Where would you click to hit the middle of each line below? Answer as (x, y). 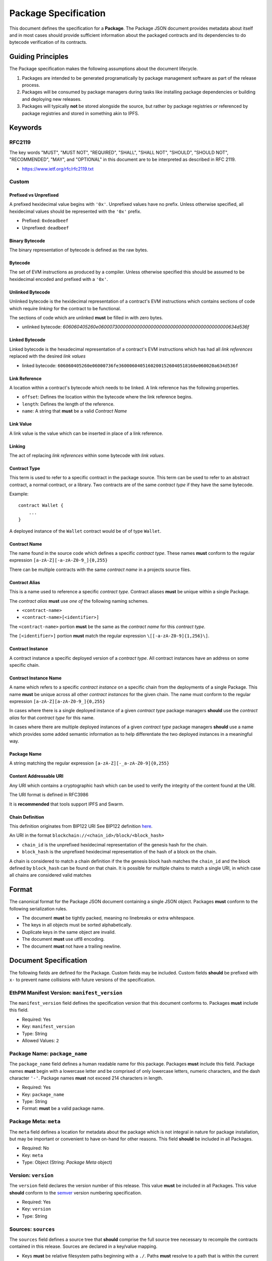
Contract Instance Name (36, 678)
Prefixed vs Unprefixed (34, 195)
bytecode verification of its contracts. (48, 42)
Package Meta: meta (35, 1121)
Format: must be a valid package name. (63, 1108)
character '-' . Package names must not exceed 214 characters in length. (86, 1078)
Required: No (36, 1148)
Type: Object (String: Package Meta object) (67, 1162)
